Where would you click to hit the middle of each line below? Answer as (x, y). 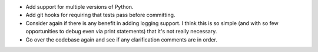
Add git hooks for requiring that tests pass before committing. (100, 15)
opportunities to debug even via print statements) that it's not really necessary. (121, 32)
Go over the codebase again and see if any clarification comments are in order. (121, 39)
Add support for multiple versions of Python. (79, 7)
